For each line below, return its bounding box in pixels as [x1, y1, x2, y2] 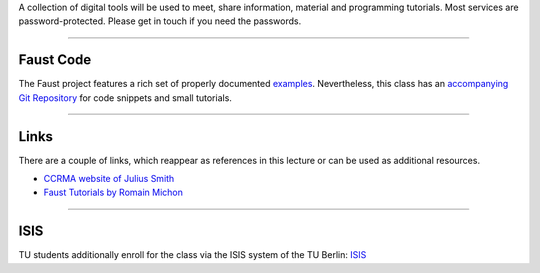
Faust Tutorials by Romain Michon [43, 186, 184, 199]
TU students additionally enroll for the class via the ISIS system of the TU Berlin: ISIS [18, 249, 367, 261]
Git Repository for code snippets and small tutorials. [18, 91, 232, 104]
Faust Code [18, 51, 92, 69]
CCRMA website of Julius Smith [43, 172, 175, 184]
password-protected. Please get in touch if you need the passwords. [18, 15, 302, 27]
